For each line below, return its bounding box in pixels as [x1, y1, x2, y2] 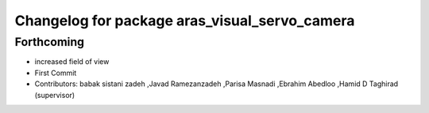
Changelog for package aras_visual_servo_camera [14, 12, 355, 29]
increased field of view [34, 57, 110, 66]
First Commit [34, 68, 77, 77]
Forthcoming [14, 35, 85, 49]
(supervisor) [34, 90, 75, 100]
